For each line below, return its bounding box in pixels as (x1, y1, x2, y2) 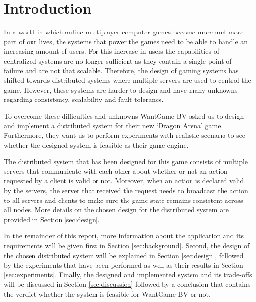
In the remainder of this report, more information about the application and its (4, 231, 244, 241)
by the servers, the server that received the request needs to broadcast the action (4, 185, 248, 196)
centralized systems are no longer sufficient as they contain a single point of (4, 55, 232, 66)
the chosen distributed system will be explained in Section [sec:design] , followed (4, 250, 244, 260)
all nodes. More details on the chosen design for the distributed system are (4, 204, 229, 215)
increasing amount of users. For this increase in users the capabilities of (4, 46, 219, 56)
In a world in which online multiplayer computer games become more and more (4, 27, 244, 37)
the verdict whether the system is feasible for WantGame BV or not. (4, 288, 211, 299)
